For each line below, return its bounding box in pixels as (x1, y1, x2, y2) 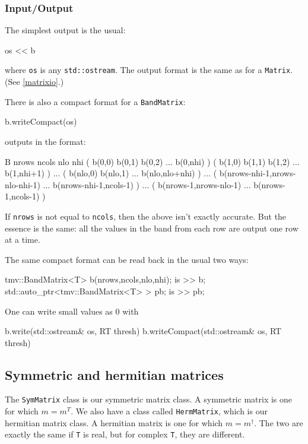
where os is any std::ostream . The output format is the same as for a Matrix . (5, 64, 293, 76)
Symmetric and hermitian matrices (5, 365, 224, 383)
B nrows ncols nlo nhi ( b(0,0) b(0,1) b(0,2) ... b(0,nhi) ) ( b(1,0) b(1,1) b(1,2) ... (5, 155, 300, 167)
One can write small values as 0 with (5, 305, 139, 317)
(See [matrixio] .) (5, 75, 64, 88)
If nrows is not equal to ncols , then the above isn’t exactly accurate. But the (5, 210, 287, 222)
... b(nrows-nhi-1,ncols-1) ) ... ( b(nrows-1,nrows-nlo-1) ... (43, 178, 251, 191)
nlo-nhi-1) (5, 178, 40, 191)
